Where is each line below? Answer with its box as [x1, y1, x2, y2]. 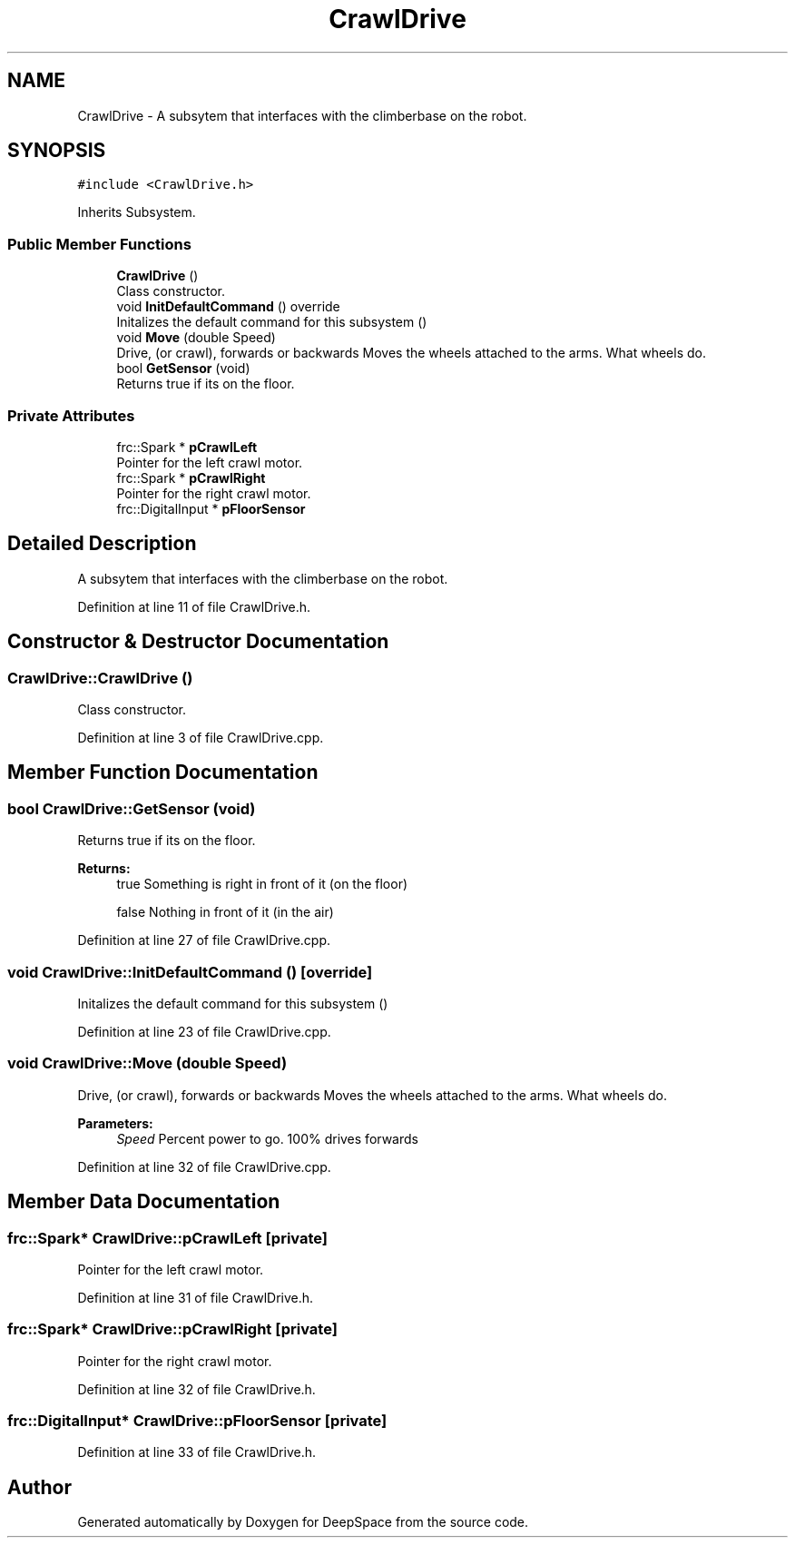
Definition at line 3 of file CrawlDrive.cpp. [77, 730, 324, 745]
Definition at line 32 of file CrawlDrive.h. [77, 1381, 316, 1397]
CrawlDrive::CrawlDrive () [7, 668, 193, 687]
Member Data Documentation [7, 1190, 280, 1214]
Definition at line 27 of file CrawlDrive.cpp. [77, 932, 331, 949]
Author [7, 1475, 72, 1499]
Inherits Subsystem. [77, 204, 196, 221]
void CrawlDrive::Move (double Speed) [7, 1054, 288, 1073]
